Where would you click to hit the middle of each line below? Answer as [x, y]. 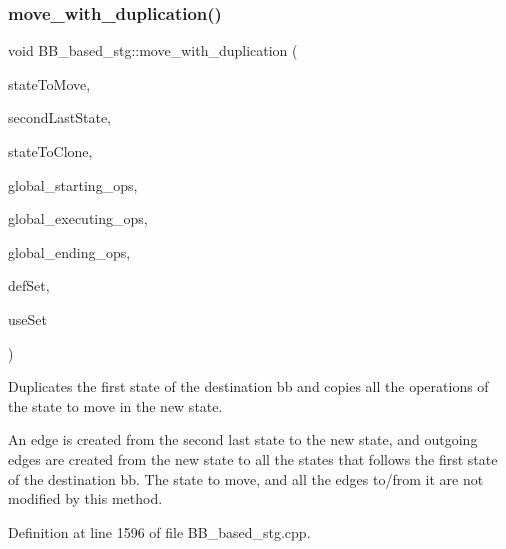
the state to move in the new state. [115, 405]
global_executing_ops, [78, 218]
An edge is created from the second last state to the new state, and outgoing [243, 439]
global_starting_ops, [73, 184]
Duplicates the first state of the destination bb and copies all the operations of [248, 386]
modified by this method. [85, 498]
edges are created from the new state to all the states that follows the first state [253, 458]
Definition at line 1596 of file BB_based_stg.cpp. [159, 531]
